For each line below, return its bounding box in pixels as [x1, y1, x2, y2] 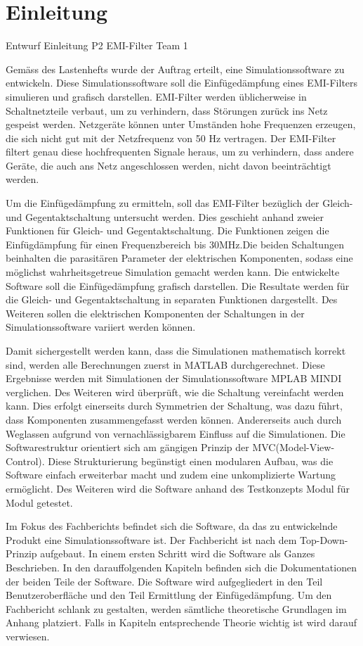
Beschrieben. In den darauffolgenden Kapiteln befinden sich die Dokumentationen [6, 559, 357, 574]
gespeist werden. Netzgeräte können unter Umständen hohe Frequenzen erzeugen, [6, 117, 356, 132]
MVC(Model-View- [252, 440, 335, 455]
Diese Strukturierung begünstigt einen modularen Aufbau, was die [48, 453, 334, 468]
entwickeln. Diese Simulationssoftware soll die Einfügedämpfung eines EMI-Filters [6, 75, 358, 90]
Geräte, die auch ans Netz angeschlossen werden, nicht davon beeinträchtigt [6, 158, 331, 172]
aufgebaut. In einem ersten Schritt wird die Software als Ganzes [40, 546, 315, 561]
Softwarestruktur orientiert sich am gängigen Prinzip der [6, 440, 249, 455]
